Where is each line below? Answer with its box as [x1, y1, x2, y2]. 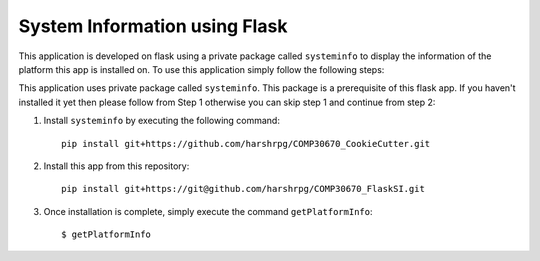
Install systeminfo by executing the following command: [43, 115, 280, 127]
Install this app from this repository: [43, 160, 190, 172]
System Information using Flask [18, 15, 288, 37]
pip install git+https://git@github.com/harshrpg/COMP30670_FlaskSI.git [61, 183, 425, 195]
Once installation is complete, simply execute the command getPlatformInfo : [43, 205, 373, 217]
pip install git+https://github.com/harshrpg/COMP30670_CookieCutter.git [61, 138, 431, 149]
